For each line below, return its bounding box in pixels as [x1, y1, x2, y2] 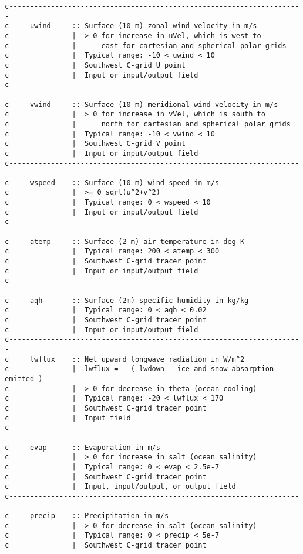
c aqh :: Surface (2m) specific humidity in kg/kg [5, 296, 249, 305]
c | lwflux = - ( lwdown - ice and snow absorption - [5, 365, 282, 373]
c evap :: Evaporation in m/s [5, 443, 160, 452]
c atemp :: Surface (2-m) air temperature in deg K [5, 237, 245, 246]
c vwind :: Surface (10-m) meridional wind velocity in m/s [5, 100, 278, 109]
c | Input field [5, 413, 131, 422]
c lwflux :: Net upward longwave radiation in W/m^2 [5, 355, 245, 363]
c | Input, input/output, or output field [5, 482, 236, 491]
